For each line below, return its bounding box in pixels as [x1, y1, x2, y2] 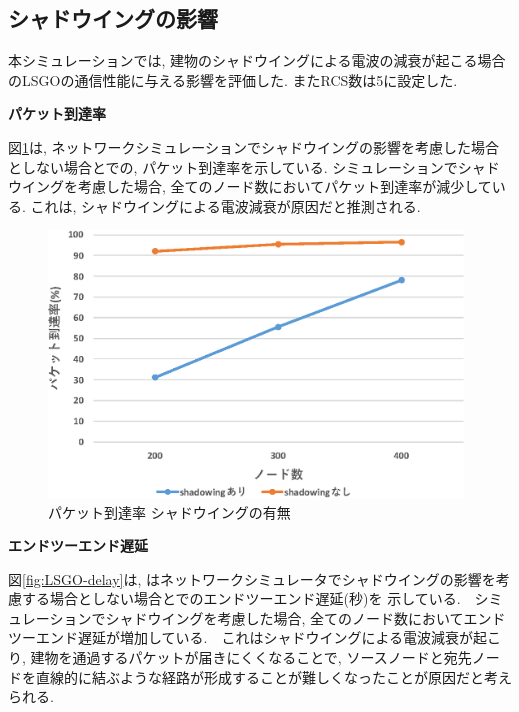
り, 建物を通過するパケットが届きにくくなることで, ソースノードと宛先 [8, 647, 472, 668]
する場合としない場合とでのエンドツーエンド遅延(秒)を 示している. [21, 588, 461, 609]
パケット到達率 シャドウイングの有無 [48, 501, 291, 522]
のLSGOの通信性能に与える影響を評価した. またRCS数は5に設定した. [8, 69, 458, 90]
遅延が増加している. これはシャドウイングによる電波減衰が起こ [77, 627, 502, 648]
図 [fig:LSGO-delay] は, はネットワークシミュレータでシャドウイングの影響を [8, 568, 496, 589]
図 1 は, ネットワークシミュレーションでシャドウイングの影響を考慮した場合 [8, 136, 499, 157]
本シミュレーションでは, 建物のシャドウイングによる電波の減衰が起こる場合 [8, 50, 506, 71]
